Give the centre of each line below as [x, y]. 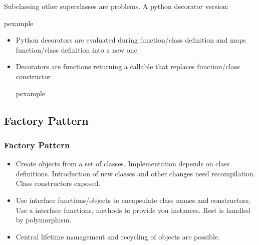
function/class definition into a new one [76, 49]
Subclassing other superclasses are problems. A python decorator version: [116, 6]
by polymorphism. [44, 220]
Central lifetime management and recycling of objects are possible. [118, 236]
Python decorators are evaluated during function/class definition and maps [131, 40]
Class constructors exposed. [58, 183]
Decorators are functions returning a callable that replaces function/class [128, 66]
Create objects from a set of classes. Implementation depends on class [123, 164]
